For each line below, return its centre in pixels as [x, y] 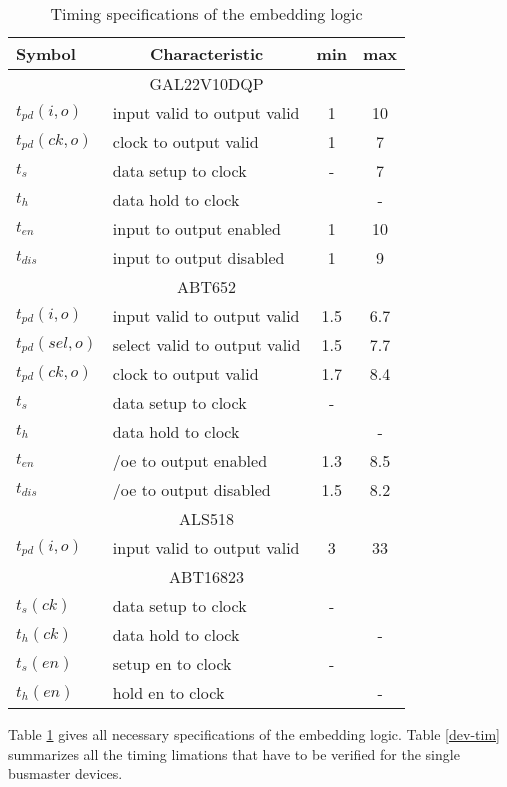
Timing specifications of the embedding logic [206, 13]
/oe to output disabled [191, 489]
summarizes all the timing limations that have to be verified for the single [234, 753]
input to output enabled [196, 228]
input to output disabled [198, 257]
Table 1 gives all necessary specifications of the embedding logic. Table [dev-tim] [254, 734]
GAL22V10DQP [206, 83]
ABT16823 [206, 576]
